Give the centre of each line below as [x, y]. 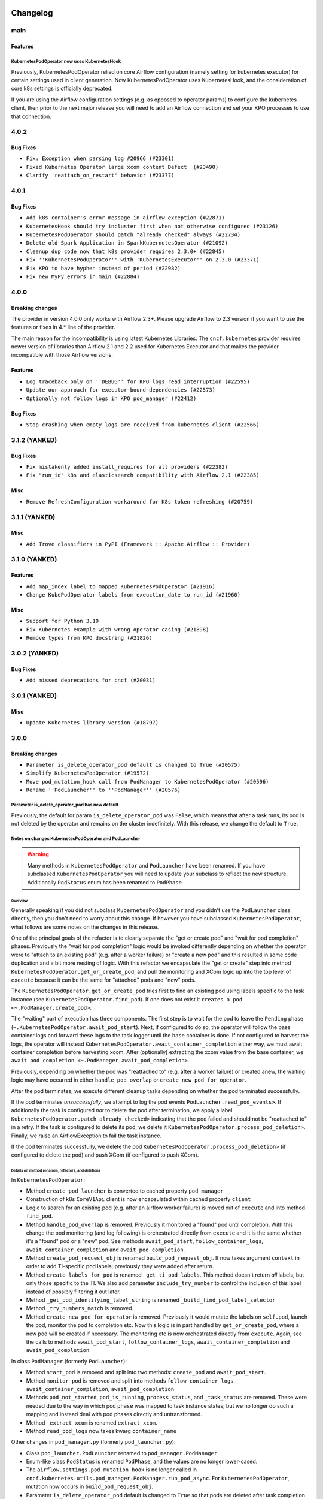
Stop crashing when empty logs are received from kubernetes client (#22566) [143, 425]
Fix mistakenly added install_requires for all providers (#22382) [127, 467]
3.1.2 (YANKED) [34, 440]
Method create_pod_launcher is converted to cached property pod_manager [125, 1191]
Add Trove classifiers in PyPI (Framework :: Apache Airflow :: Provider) [138, 544]
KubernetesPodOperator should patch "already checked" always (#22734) [133, 234]
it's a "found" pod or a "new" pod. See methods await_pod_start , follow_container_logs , [144, 1241]
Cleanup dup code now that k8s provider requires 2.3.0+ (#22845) [126, 251]
